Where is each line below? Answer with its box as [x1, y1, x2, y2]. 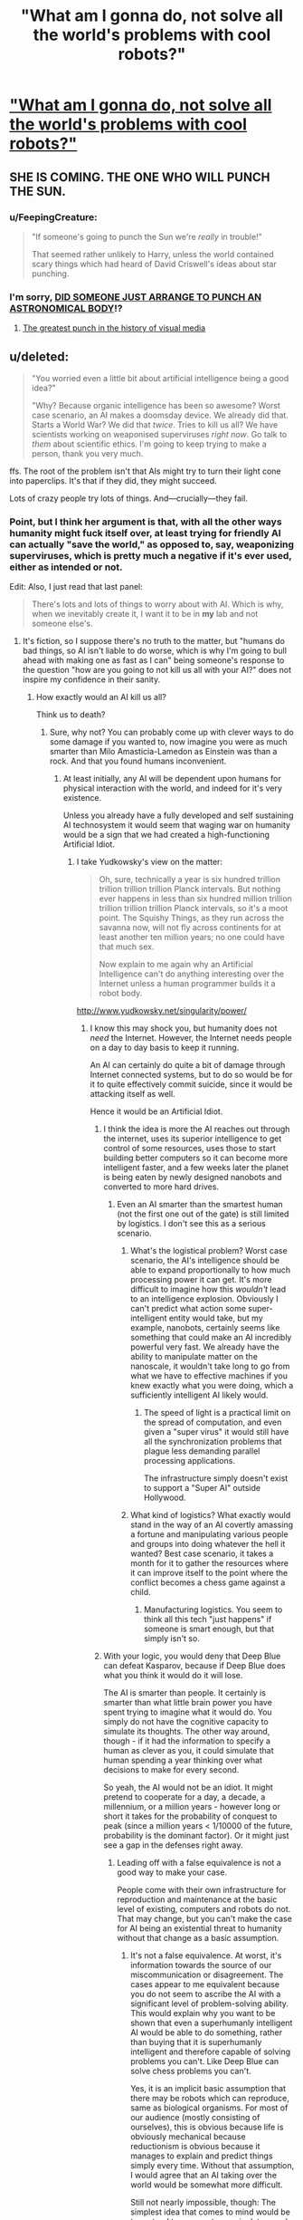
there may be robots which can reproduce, [130, 2093, 289, 2104]
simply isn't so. [143, 1633, 201, 1644]
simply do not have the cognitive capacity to [103, 1716, 269, 1727]
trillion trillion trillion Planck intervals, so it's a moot [99, 903, 289, 914]
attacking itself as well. [90, 1089, 175, 1100]
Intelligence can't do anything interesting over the [99, 968, 285, 979]
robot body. [99, 988, 143, 999]
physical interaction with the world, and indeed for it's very [62, 783, 283, 793]
